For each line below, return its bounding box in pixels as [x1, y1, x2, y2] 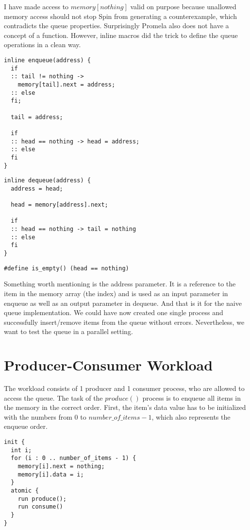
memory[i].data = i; [17, 471, 84, 478]
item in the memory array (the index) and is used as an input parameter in [4, 288, 228, 298]
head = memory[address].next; [11, 201, 108, 209]
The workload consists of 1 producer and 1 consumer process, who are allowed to [4, 383, 245, 393]
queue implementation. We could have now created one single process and [4, 307, 223, 318]
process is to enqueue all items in [142, 392, 241, 403]
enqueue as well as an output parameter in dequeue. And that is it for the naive [4, 298, 242, 308]
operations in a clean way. [4, 39, 81, 50]
